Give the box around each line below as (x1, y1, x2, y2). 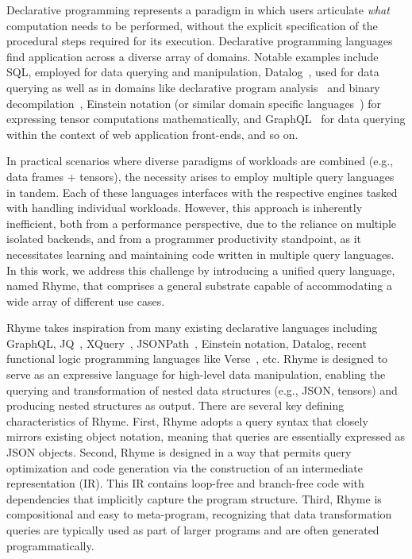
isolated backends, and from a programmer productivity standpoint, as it (6, 230, 361, 247)
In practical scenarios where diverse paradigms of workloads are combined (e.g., (6, 152, 394, 169)
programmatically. (6, 537, 94, 553)
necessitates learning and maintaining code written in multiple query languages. (6, 245, 395, 262)
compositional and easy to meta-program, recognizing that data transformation (6, 506, 392, 522)
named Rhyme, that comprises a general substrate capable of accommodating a (6, 277, 392, 294)
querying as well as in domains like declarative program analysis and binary (6, 79, 380, 95)
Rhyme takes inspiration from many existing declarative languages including (6, 319, 378, 336)
